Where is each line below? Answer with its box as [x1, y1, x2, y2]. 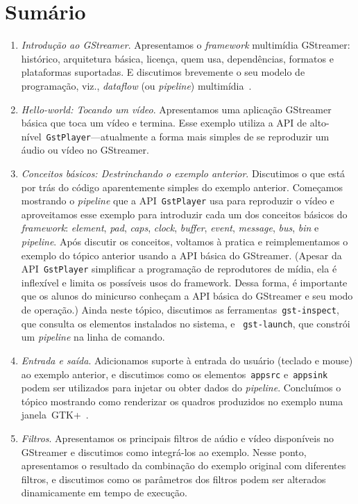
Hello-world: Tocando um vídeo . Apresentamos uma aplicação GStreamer [21, 101, 332, 116]
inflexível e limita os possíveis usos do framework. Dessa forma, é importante [21, 275, 348, 289]
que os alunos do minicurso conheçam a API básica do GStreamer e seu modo [21, 288, 353, 303]
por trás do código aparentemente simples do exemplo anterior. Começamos [21, 179, 343, 194]
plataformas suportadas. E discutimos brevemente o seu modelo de [21, 65, 305, 79]
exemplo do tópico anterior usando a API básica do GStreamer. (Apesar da [21, 247, 342, 262]
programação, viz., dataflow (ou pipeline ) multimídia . [21, 78, 252, 92]
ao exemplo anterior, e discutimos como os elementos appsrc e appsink [21, 366, 328, 381]
